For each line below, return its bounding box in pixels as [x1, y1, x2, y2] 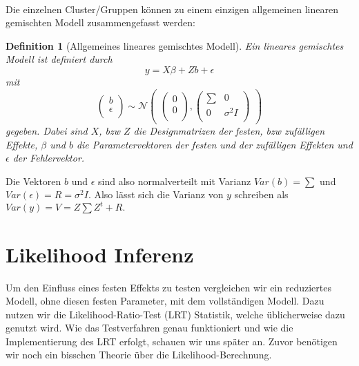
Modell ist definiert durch [6, 52, 113, 66]
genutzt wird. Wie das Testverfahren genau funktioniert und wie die [6, 320, 293, 335]
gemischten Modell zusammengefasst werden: [6, 15, 195, 30]
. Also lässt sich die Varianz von [88, 187, 224, 202]
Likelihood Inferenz [6, 240, 194, 268]
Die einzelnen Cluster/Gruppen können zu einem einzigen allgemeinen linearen [6, 1, 338, 16]
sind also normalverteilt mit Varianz [98, 173, 251, 188]
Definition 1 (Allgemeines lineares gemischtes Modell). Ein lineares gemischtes [6, 38, 344, 52]
